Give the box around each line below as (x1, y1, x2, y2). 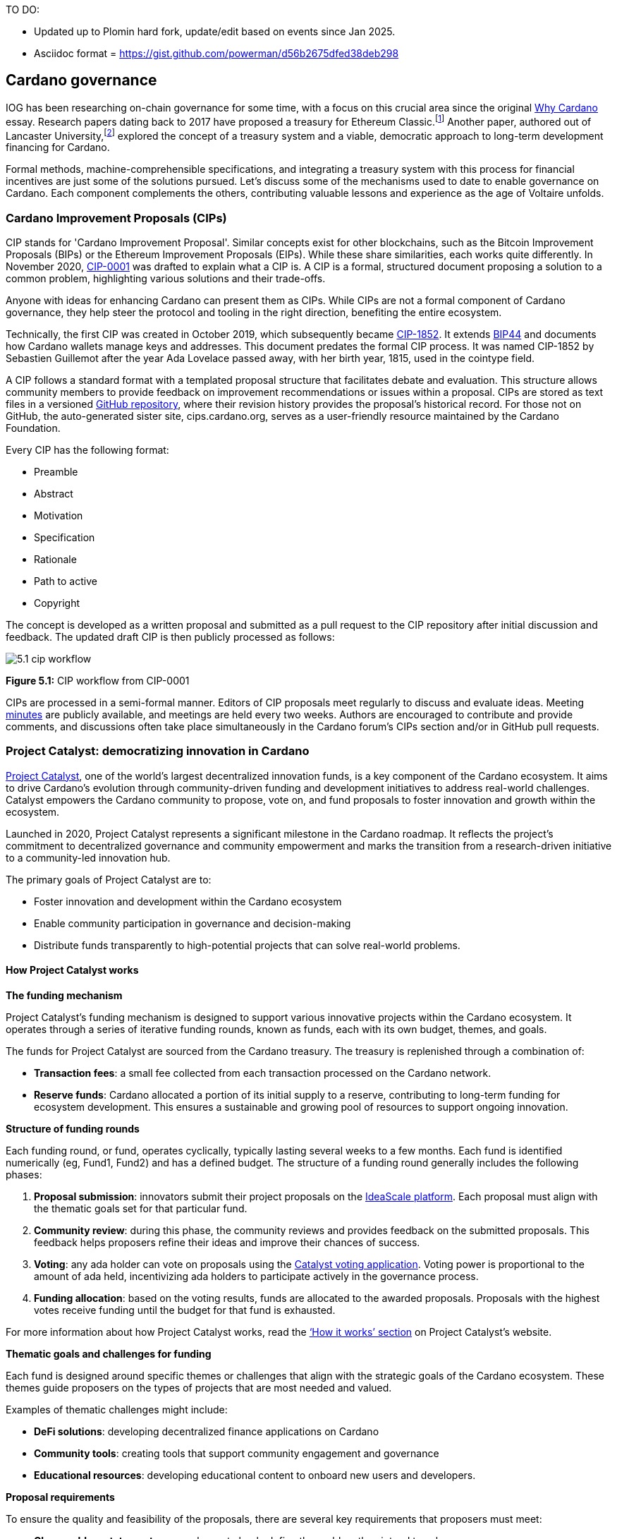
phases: (6, 1168, 42, 1181)
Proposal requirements (6, 1490, 115, 1503)
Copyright (34, 596, 80, 609)
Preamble (34, 465, 78, 478)
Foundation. (6, 421, 61, 434)
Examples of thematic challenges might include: (6, 1403, 228, 1416)
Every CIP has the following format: (6, 443, 169, 456)
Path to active (34, 574, 97, 587)
